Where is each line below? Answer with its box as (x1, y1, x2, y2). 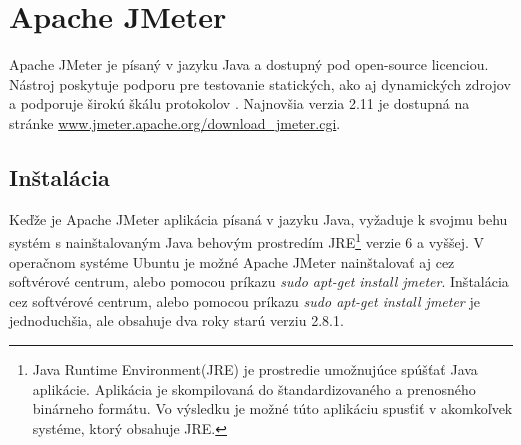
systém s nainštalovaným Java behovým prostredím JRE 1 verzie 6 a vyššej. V (9, 229, 485, 252)
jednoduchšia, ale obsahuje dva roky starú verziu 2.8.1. (9, 310, 344, 331)
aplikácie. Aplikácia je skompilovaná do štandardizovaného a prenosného (32, 378, 476, 399)
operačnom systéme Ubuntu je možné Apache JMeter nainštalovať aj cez (9, 251, 455, 272)
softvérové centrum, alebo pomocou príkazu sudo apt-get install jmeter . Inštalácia (9, 271, 509, 292)
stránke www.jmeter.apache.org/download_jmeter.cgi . (9, 112, 341, 133)
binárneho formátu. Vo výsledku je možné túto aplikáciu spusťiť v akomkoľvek (32, 398, 513, 419)
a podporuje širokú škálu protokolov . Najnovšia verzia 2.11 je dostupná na (9, 93, 470, 114)
